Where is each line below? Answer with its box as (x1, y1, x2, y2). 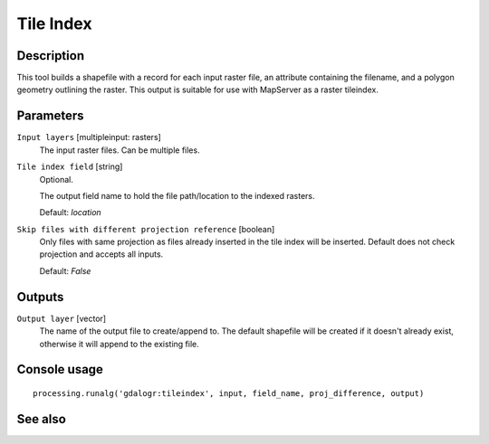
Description (16, 48, 85, 63)
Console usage (16, 362, 104, 377)
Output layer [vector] (16, 313, 107, 324)
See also (16, 411, 67, 427)
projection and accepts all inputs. (39, 249, 164, 260)
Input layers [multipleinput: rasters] (16, 132, 162, 143)
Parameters (16, 109, 84, 124)
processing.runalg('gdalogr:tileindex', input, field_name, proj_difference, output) (33, 388, 425, 398)
